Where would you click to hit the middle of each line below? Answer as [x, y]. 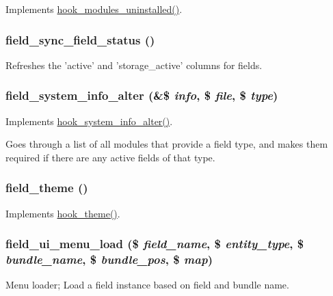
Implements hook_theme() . [63, 213]
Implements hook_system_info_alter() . [89, 121]
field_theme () [47, 188]
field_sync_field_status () [80, 39]
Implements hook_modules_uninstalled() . [94, 9]
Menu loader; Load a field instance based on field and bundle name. [147, 285]
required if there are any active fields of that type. [110, 157]
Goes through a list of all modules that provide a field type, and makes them [167, 144]
